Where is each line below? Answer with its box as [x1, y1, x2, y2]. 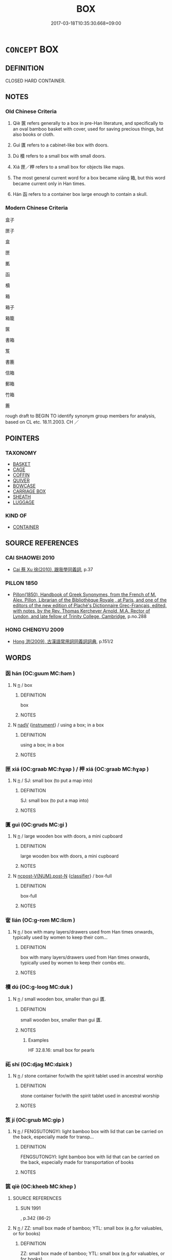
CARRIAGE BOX [12, 488, 46, 495]
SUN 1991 [20, 1205, 41, 1211]
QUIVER [12, 478, 30, 484]
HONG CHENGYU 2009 [5, 626, 64, 633]
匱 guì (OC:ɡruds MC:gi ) [5, 821, 68, 828]
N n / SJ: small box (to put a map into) [12, 777, 93, 783]
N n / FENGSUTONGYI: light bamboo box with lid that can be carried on [12, 1128, 164, 1135]
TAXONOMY [5, 449, 37, 456]
